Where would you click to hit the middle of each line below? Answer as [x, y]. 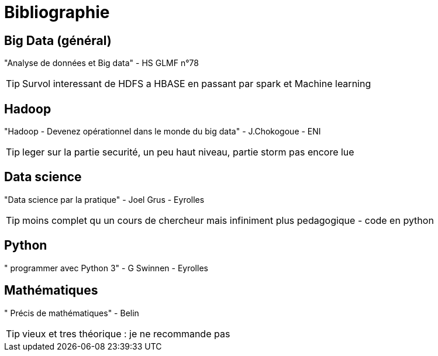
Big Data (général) [58, 40]
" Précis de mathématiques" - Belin [72, 313]
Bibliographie [57, 12]
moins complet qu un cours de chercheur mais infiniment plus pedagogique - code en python [228, 220]
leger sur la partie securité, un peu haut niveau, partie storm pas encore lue [188, 152]
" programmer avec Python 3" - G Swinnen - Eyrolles [106, 268]
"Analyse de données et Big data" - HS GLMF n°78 [101, 63]
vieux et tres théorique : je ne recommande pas [126, 333]
